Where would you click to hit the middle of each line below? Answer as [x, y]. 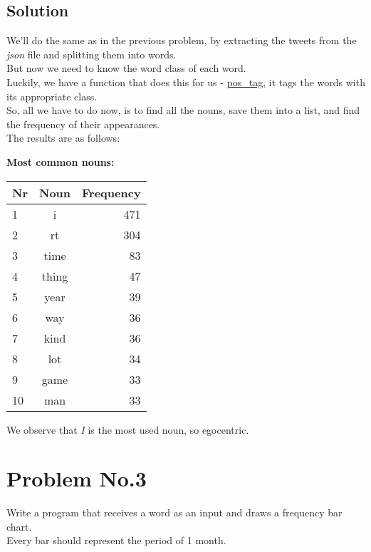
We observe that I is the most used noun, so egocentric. [128, 429]
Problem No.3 [77, 478]
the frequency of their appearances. [83, 124]
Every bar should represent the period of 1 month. [116, 540]
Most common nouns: [61, 161]
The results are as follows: [63, 138]
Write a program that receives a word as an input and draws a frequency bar [174, 512]
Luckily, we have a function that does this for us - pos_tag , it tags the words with [186, 82]
